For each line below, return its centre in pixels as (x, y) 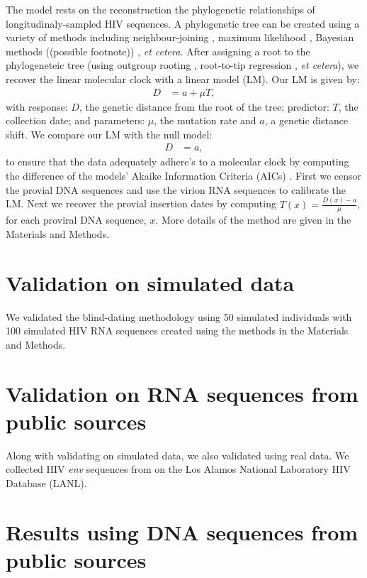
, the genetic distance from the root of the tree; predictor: (204, 106)
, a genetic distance (306, 120)
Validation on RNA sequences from (182, 393)
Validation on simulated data (150, 282)
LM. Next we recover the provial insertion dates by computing (141, 203)
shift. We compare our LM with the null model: (109, 134)
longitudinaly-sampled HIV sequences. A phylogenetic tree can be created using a (183, 23)
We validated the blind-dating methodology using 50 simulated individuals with (179, 316)
